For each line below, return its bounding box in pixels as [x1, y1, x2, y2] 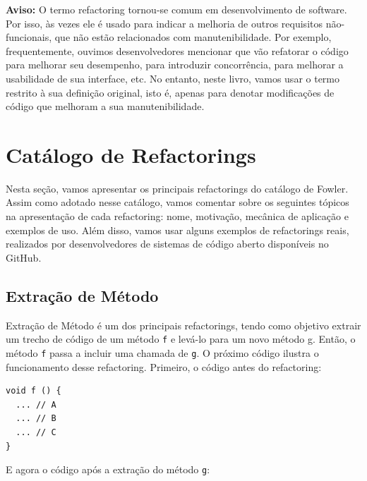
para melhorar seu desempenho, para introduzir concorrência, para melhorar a [6, 57, 344, 72]
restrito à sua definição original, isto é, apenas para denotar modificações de [6, 85, 335, 99]
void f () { [6, 386, 61, 396]
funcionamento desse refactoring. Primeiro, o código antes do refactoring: [6, 359, 322, 374]
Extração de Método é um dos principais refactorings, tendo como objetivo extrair [6, 317, 361, 332]
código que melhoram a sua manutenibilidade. [6, 99, 205, 114]
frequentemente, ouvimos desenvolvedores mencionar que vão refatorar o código [6, 43, 349, 58]
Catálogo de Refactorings [6, 140, 256, 169]
